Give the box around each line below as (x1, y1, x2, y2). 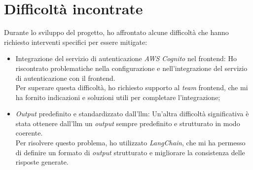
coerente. (15, 128, 43, 138)
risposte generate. (15, 157, 69, 167)
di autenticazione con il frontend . (15, 72, 115, 83)
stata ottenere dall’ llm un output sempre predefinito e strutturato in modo (15, 118, 240, 128)
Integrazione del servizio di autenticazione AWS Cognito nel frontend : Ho (15, 53, 237, 64)
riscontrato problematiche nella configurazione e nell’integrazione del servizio (15, 63, 248, 73)
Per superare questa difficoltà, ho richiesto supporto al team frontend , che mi (15, 82, 248, 93)
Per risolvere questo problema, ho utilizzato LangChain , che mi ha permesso (15, 137, 246, 148)
